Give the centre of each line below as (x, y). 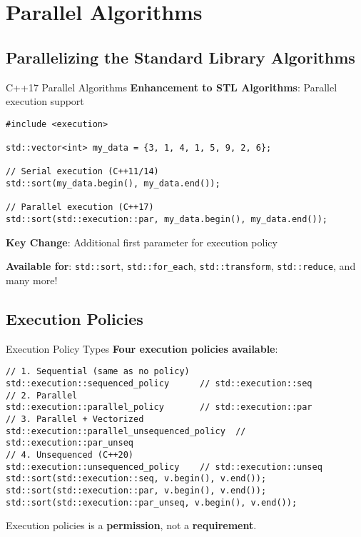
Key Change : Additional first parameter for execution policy (142, 242)
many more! (32, 280)
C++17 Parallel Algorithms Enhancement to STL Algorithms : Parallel (172, 87)
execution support (45, 101)
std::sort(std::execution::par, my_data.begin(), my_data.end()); (167, 220)
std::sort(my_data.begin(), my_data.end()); (113, 184)
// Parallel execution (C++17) (80, 207)
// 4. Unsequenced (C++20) (70, 455)
